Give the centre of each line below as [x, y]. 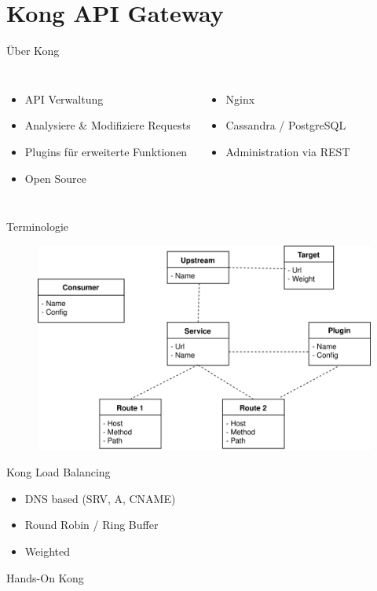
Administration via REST [288, 151]
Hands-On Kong [45, 577]
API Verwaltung [64, 98]
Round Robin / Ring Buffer [92, 525]
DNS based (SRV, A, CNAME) [100, 498]
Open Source [56, 178]
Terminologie [37, 226]
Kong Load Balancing [59, 472]
